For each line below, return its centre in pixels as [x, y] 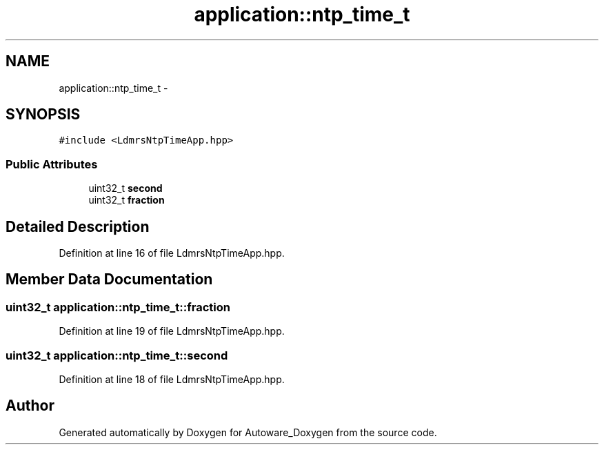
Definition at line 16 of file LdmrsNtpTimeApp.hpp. [172, 253]
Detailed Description [78, 226]
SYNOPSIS [43, 115]
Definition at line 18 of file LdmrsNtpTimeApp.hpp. [172, 379]
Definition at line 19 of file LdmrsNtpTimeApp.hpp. [172, 331]
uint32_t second [125, 188]
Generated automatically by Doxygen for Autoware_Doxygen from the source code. [248, 432]
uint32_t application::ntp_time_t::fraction [118, 307]
